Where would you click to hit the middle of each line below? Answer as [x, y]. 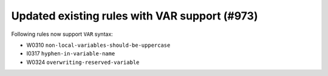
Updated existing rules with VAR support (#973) [135, 16]
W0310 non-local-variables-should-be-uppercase [98, 45]
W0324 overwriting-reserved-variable [83, 62]
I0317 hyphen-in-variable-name [71, 54]
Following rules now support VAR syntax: [62, 34]
